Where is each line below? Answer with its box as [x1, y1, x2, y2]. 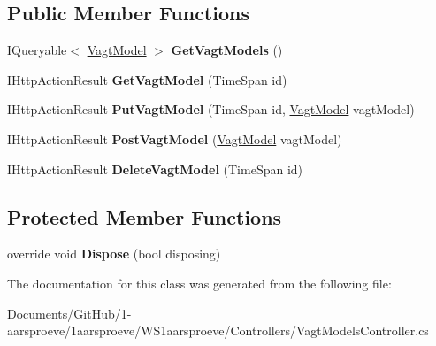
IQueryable [7, 41, 67, 59]
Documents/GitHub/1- [7, 304, 132, 322]
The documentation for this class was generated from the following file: [7, 273, 392, 292]
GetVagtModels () [171, 41, 283, 59]
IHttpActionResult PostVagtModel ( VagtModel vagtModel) [7, 129, 342, 148]
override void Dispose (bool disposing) [7, 244, 221, 263]
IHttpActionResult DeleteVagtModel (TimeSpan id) [7, 159, 303, 178]
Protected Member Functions [7, 203, 282, 230]
